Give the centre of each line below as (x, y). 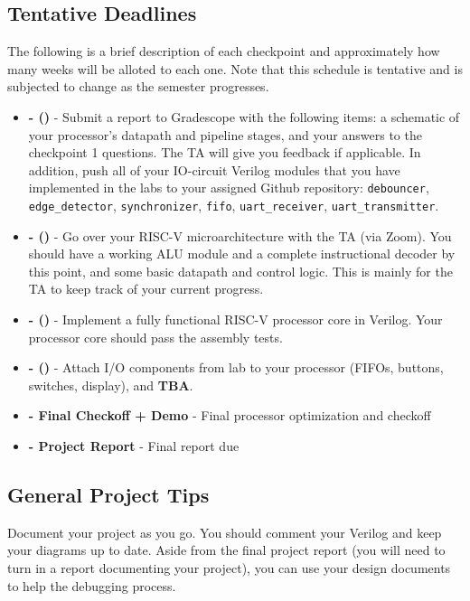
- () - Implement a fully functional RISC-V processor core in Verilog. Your (235, 319)
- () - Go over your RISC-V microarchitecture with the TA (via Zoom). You (240, 235)
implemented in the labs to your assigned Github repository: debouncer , (229, 188)
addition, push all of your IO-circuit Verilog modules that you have (214, 169)
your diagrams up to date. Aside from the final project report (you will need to (226, 550)
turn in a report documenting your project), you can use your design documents (229, 568)
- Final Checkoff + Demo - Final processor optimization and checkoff (230, 415)
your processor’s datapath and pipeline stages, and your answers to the (225, 134)
